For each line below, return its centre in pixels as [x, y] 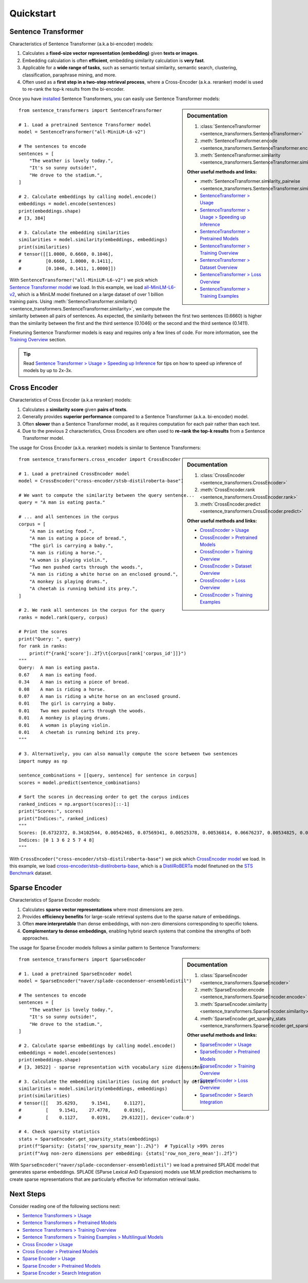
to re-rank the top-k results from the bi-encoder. [74, 89]
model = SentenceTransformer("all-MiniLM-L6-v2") [82, 132]
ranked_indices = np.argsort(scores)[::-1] [74, 804]
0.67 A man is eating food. [58, 675]
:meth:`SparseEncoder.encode [232, 990]
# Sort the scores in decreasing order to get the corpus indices [104, 797]
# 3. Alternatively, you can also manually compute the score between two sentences [128, 754]
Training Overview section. [38, 340]
